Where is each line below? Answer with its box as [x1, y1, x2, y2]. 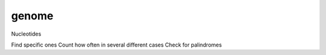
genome [11, 9, 54, 22]
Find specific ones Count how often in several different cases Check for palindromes [11, 41, 222, 48]
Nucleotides [11, 30, 42, 37]
